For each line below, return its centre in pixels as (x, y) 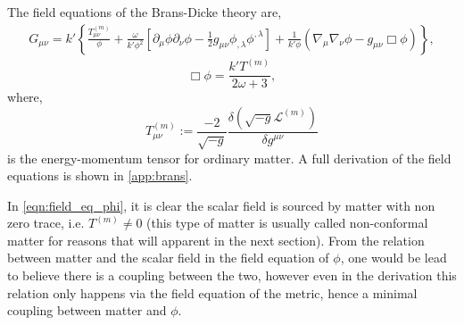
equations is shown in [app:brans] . (100, 175)
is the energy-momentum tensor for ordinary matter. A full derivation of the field (229, 158)
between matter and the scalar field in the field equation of (168, 258)
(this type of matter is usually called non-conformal (287, 223)
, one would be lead (394, 258)
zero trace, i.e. (46, 223)
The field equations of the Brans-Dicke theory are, (145, 12)
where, (25, 97)
